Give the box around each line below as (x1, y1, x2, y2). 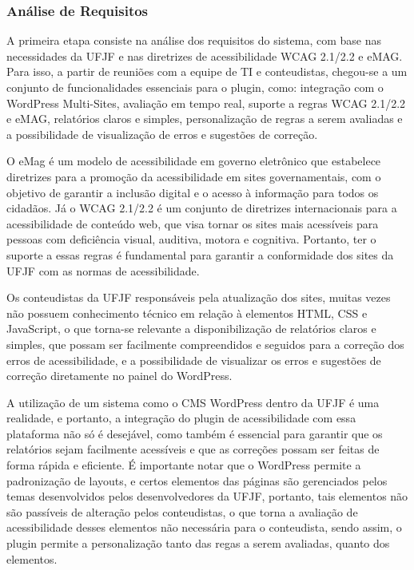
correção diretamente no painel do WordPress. (6, 367, 233, 384)
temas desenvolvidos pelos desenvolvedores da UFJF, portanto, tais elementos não (6, 488, 408, 505)
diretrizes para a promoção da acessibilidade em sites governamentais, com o (6, 168, 381, 184)
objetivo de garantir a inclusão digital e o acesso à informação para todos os (6, 184, 379, 200)
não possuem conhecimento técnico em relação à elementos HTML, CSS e (6, 304, 368, 321)
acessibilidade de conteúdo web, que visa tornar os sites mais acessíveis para (6, 215, 379, 232)
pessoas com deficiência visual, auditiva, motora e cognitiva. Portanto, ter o (6, 231, 376, 247)
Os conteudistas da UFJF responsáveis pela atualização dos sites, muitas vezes (6, 289, 391, 306)
